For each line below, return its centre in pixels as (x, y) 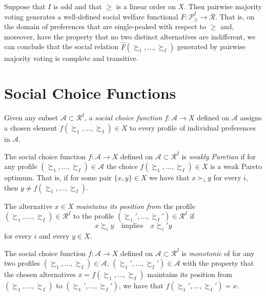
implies (132, 226)
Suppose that (25, 6)
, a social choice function (124, 118)
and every (54, 236)
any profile (21, 166)
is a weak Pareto (236, 166)
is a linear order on (146, 6)
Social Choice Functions (90, 93)
